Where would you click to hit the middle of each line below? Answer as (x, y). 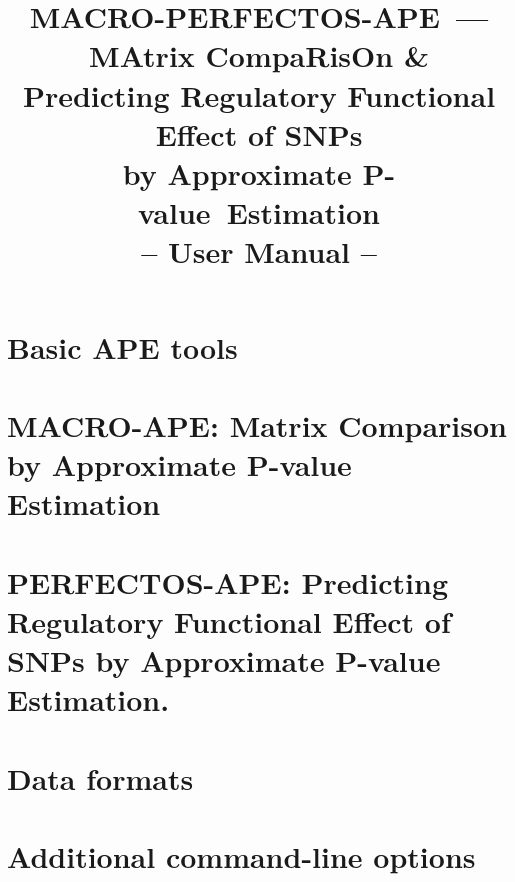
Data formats (100, 777)
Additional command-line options (241, 855)
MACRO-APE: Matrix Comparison (257, 424)
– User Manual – (259, 251)
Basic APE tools (122, 346)
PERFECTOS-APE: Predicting (228, 581)
